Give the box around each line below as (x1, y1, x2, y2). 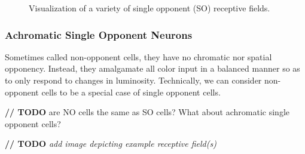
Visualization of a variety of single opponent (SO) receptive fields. (29, 2, 270, 14)
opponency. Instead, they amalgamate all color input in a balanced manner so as (5, 62, 300, 75)
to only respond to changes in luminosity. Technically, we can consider (5, 74, 262, 86)
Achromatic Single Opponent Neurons (5, 27, 193, 42)
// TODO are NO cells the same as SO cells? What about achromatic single (5, 106, 289, 118)
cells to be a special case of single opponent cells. (41, 85, 221, 98)
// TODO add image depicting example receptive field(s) (5, 137, 216, 150)
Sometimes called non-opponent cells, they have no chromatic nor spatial (5, 50, 272, 63)
